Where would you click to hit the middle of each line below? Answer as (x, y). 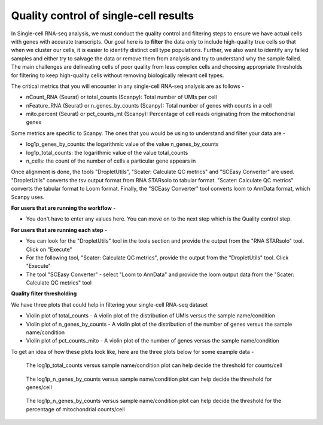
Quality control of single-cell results (103, 16)
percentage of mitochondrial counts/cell (75, 409)
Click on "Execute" (49, 249)
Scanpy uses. (28, 197)
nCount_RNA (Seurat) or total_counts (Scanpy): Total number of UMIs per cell (121, 97)
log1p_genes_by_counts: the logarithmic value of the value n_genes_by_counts (122, 144)
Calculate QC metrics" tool (59, 283)
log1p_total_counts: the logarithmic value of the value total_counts (107, 152)
